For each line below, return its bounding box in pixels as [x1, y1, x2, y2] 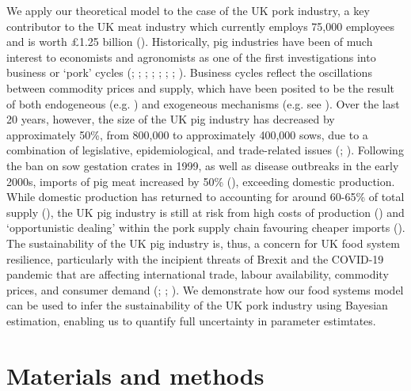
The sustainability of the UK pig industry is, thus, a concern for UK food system [6, 234, 400, 251]
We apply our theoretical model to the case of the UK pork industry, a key [6, 2, 370, 18]
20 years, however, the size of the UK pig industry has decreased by [6, 111, 335, 127]
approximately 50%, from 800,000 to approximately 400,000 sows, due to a [6, 126, 368, 142]
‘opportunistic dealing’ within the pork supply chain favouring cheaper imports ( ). [6, 219, 405, 236]
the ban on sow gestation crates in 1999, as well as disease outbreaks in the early [6, 157, 399, 173]
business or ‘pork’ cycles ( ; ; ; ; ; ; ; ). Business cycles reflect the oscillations [6, 64, 372, 81]
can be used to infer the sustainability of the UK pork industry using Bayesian [6, 297, 388, 313]
